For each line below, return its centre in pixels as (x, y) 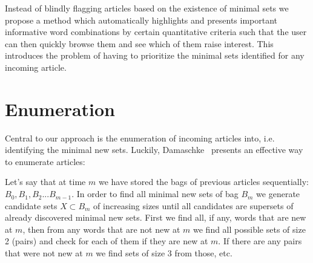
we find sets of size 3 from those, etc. (164, 253)
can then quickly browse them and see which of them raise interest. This (139, 43)
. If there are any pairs (260, 241)
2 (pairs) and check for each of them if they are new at (107, 241)
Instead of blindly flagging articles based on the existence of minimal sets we (147, 8)
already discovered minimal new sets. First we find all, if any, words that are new (156, 217)
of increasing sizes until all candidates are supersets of (193, 205)
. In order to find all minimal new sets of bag (155, 194)
